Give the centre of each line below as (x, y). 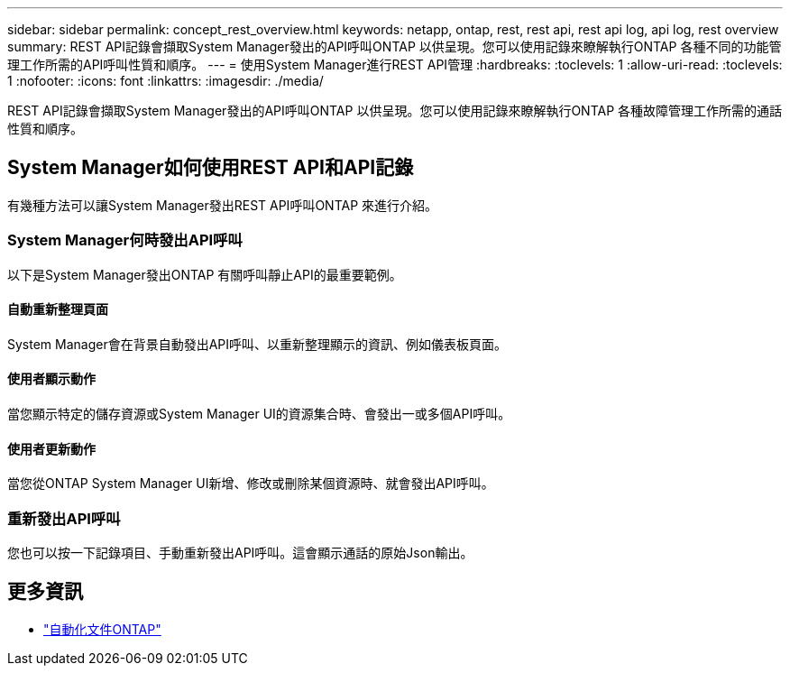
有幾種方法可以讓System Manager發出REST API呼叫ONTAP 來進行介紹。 (223, 205)
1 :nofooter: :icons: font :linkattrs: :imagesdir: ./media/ (165, 81)
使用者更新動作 (51, 448)
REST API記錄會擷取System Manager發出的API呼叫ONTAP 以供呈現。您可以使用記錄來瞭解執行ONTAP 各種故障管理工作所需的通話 (395, 111)
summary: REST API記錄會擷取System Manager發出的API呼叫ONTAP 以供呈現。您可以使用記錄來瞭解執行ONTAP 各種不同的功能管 (395, 46)
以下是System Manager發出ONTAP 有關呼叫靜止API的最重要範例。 (205, 274)
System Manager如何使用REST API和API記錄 (211, 168)
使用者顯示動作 (51, 379)
